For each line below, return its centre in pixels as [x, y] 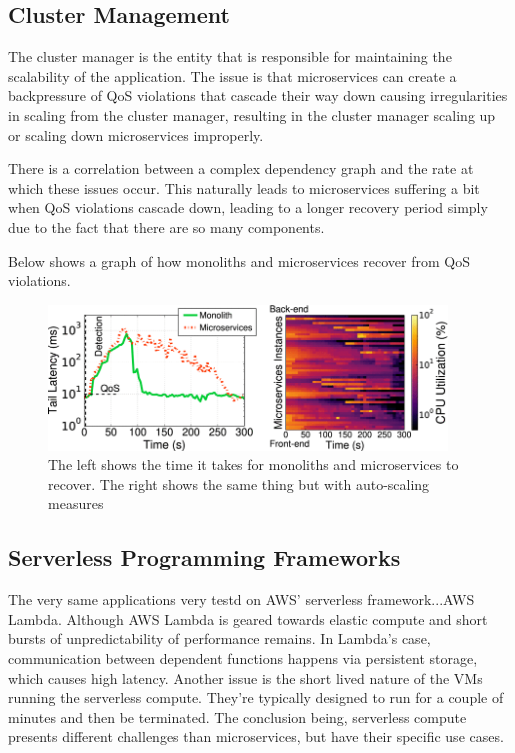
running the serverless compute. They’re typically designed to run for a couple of [256, 697]
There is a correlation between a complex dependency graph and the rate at [241, 168]
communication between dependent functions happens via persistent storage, [243, 657]
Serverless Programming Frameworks [204, 557]
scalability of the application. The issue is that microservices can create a [232, 75]
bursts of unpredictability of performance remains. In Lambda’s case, [219, 638]
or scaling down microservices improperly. [136, 134]
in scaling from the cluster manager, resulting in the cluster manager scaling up [252, 114]
